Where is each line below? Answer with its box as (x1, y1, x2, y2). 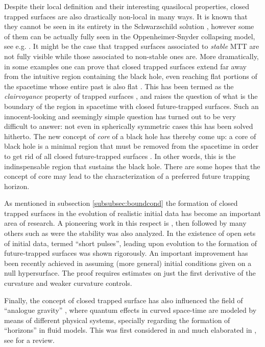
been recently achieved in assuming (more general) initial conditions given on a (4, 257, 252, 268)
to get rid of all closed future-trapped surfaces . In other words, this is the (4, 150, 236, 161)
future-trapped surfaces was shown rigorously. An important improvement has (4, 248, 248, 258)
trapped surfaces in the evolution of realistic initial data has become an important (4, 207, 261, 218)
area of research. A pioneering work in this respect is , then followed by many (4, 218, 247, 228)
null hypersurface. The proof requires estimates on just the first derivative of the (4, 268, 256, 278)
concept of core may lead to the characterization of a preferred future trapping (4, 171, 250, 181)
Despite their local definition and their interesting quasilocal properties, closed (4, 1, 249, 11)
